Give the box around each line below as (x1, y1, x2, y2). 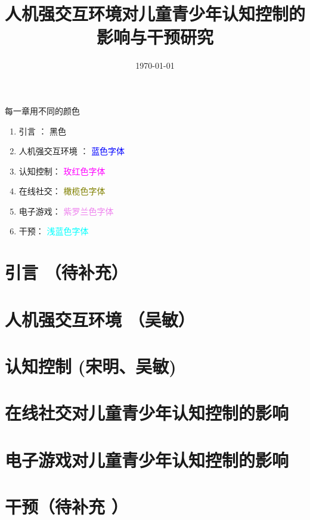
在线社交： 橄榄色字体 (18, 185, 106, 197)
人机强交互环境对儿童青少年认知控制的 (5, 1, 306, 26)
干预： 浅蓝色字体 (18, 225, 89, 237)
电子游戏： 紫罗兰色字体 (18, 204, 114, 217)
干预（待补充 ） (5, 494, 128, 519)
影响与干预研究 (96, 25, 213, 49)
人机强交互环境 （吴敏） (5, 307, 195, 331)
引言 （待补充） (5, 260, 128, 285)
